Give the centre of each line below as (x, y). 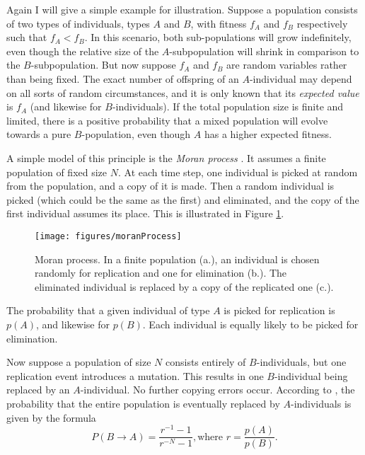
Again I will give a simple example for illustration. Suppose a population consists (182, 9)
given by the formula (51, 417)
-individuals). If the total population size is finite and (228, 106)
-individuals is (321, 403)
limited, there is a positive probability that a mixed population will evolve (167, 120)
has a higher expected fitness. (268, 134)
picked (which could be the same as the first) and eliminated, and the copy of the (183, 199)
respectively (322, 23)
